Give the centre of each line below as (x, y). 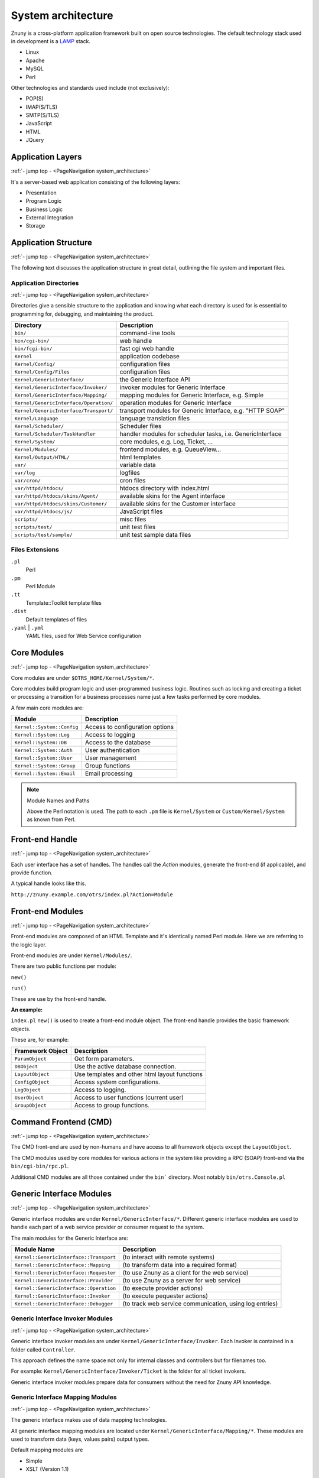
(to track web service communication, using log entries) (200, 1304)
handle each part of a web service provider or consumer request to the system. (108, 1227)
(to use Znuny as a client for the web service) (185, 1273)
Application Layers (46, 157)
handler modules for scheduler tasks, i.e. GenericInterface (201, 434)
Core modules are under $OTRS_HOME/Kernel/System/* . (82, 678)
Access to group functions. (112, 1106)
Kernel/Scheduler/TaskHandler (55, 434)
